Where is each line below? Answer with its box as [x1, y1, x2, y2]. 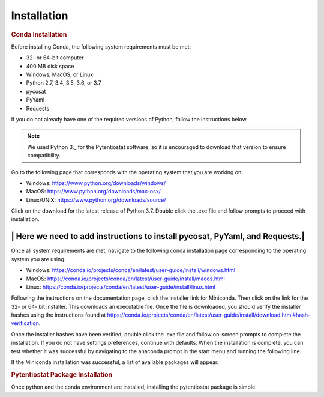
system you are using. [11, 255, 66, 262]
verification [11, 320, 39, 327]
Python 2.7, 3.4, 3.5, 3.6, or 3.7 [26, 79, 101, 86]
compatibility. [27, 152, 61, 159]
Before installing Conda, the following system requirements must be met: [11, 43, 191, 50]
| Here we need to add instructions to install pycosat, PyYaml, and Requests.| [11, 231, 305, 241]
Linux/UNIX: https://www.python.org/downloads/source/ [26, 196, 166, 204]
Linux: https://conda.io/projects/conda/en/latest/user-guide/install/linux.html [26, 283, 215, 291]
